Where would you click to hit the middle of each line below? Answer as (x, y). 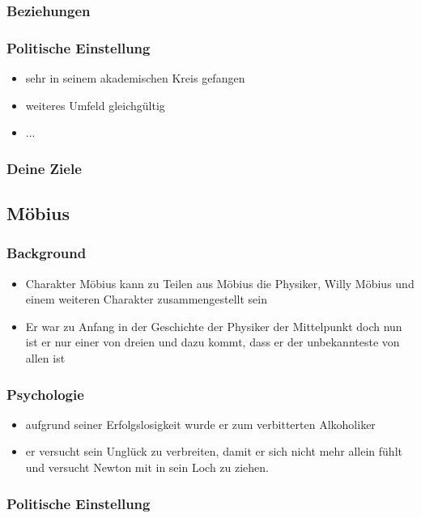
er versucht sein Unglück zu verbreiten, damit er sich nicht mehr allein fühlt (214, 451)
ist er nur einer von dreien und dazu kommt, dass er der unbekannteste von (213, 342)
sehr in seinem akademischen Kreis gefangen (135, 78)
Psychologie (45, 394)
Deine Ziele (44, 168)
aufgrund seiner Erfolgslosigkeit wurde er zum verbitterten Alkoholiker (200, 424)
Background (47, 253)
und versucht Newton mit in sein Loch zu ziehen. (147, 467)
